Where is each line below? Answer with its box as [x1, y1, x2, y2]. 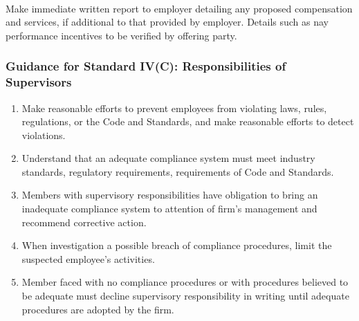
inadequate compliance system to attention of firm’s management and [21, 201, 317, 216]
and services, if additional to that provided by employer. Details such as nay [6, 15, 329, 29]
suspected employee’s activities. [21, 251, 155, 266]
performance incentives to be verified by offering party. [6, 28, 237, 42]
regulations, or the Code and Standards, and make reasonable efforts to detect [21, 114, 354, 129]
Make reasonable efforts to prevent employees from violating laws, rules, [21, 100, 327, 115]
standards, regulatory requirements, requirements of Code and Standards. [21, 164, 334, 178]
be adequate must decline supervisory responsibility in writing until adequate [21, 288, 349, 303]
